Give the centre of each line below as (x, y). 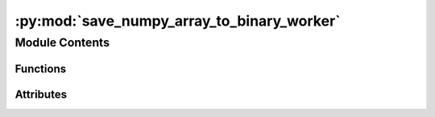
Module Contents (62, 42)
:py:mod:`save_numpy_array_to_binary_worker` (178, 21)
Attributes (41, 94)
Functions (41, 69)
